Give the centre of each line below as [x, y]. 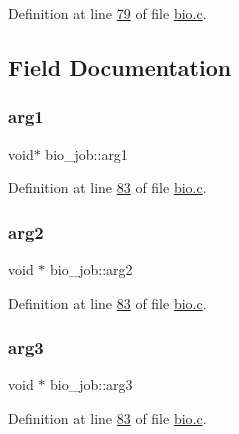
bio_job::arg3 [91, 384]
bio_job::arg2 [91, 269]
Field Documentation [120, 66]
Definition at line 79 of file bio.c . [107, 13]
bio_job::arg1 [86, 153]
